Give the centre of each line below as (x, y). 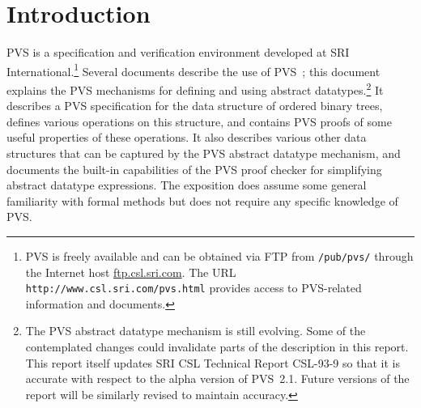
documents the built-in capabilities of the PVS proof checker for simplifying (194, 169)
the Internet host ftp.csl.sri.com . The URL (131, 272)
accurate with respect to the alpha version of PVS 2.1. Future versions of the (217, 378)
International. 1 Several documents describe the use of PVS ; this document (193, 70)
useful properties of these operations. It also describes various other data (187, 137)
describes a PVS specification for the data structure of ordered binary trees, (195, 106)
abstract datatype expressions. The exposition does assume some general (187, 185)
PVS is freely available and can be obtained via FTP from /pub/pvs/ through (219, 255)
